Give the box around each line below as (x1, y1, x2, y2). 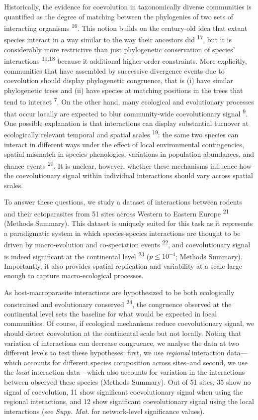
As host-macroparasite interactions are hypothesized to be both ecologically (4, 287, 235, 297)
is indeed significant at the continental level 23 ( (4, 249, 150, 261)
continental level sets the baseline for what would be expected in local (4, 308, 217, 318)
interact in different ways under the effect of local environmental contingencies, (4, 139, 244, 149)
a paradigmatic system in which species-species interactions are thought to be (4, 227, 241, 238)
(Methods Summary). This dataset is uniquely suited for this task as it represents (4, 218, 253, 228)
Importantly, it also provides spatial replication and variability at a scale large (4, 260, 242, 271)
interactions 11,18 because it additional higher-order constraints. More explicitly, (4, 54, 247, 66)
